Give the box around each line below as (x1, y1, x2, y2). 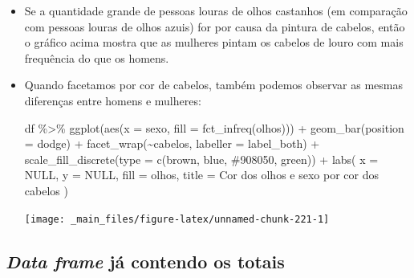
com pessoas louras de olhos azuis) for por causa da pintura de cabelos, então (24, 18, 405, 35)
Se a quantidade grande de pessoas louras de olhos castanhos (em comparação (24, 2, 408, 18)
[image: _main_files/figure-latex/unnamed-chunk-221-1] (24, 213, 330, 225)
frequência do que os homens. (24, 49, 169, 66)
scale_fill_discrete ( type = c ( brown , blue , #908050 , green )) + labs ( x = (24, 150, 379, 167)
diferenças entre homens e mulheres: (24, 92, 201, 108)
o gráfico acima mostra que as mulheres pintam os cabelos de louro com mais (24, 34, 404, 51)
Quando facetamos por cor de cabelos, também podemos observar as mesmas (24, 76, 403, 93)
